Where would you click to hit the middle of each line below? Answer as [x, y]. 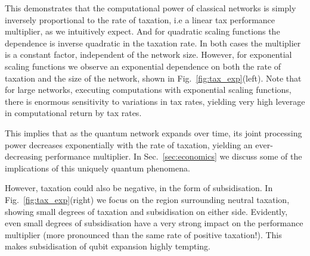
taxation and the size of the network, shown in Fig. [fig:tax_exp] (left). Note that [153, 78]
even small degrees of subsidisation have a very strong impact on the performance [154, 223]
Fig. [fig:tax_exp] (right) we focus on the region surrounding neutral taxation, [147, 199]
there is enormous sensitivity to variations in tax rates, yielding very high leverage [155, 101]
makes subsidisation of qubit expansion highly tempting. [108, 246]
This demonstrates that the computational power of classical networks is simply [151, 8]
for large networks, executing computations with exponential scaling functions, [148, 90]
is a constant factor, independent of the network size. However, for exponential [148, 54]
